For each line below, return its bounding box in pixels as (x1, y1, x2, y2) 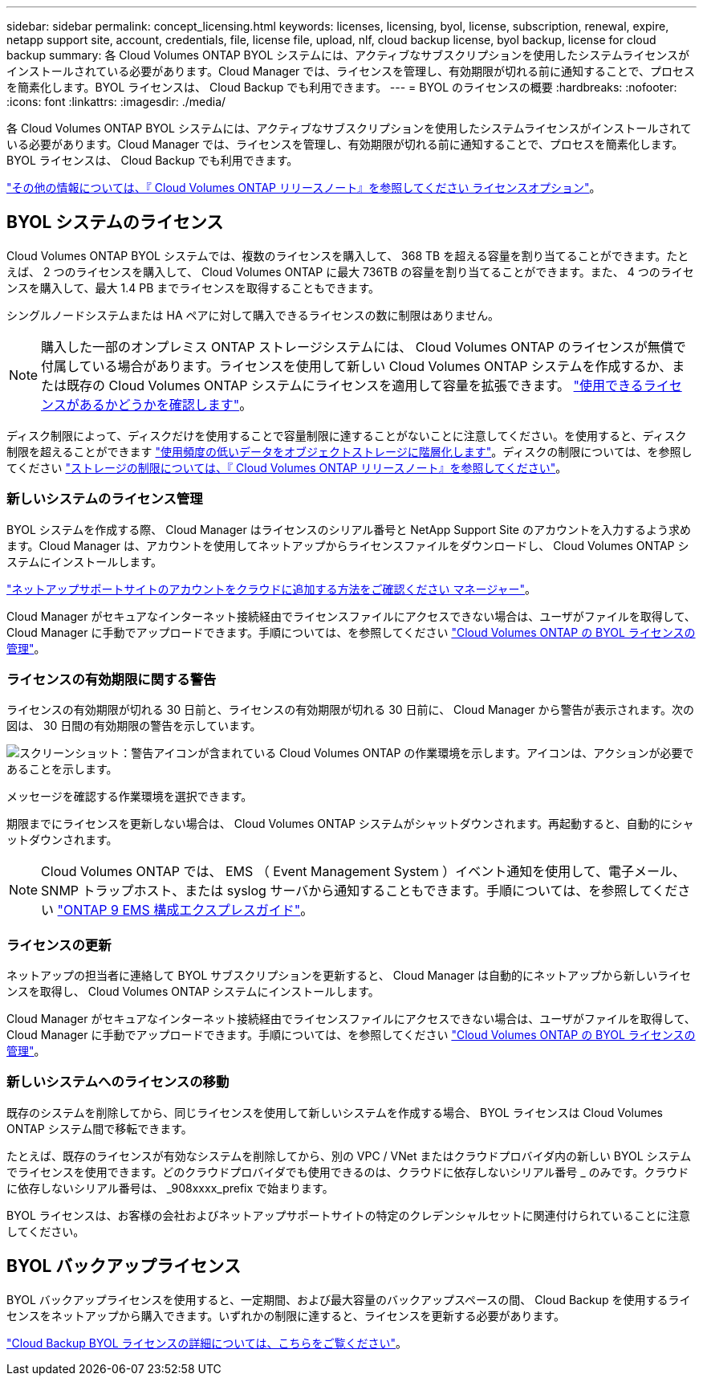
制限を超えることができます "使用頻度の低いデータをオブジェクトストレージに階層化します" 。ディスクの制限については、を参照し (6, 444, 693, 459)
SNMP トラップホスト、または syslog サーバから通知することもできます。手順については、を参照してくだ (41, 883, 678, 899)
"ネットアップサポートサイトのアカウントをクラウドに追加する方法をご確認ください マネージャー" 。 (6, 581, 536, 596)
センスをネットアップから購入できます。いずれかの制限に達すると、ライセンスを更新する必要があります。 (6, 1308, 566, 1323)
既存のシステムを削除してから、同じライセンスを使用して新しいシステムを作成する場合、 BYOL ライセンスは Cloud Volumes (6, 1105, 664, 1119)
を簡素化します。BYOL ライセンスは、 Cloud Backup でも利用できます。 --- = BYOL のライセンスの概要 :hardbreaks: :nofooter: (6, 80, 677, 94)
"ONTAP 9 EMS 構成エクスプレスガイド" (57, 902, 301, 919)
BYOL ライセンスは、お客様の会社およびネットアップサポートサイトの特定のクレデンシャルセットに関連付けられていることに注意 (6, 1208, 691, 1222)
